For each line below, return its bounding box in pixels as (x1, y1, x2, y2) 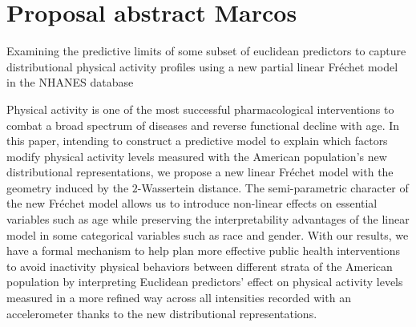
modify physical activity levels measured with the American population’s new (6, 147, 387, 164)
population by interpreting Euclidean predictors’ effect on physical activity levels (6, 273, 403, 290)
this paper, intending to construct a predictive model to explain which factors (6, 132, 388, 149)
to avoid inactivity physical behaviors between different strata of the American (6, 257, 393, 274)
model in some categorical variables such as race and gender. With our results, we (6, 226, 409, 243)
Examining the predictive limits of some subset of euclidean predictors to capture (6, 42, 406, 59)
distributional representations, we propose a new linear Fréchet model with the (6, 163, 394, 180)
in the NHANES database (6, 74, 134, 91)
